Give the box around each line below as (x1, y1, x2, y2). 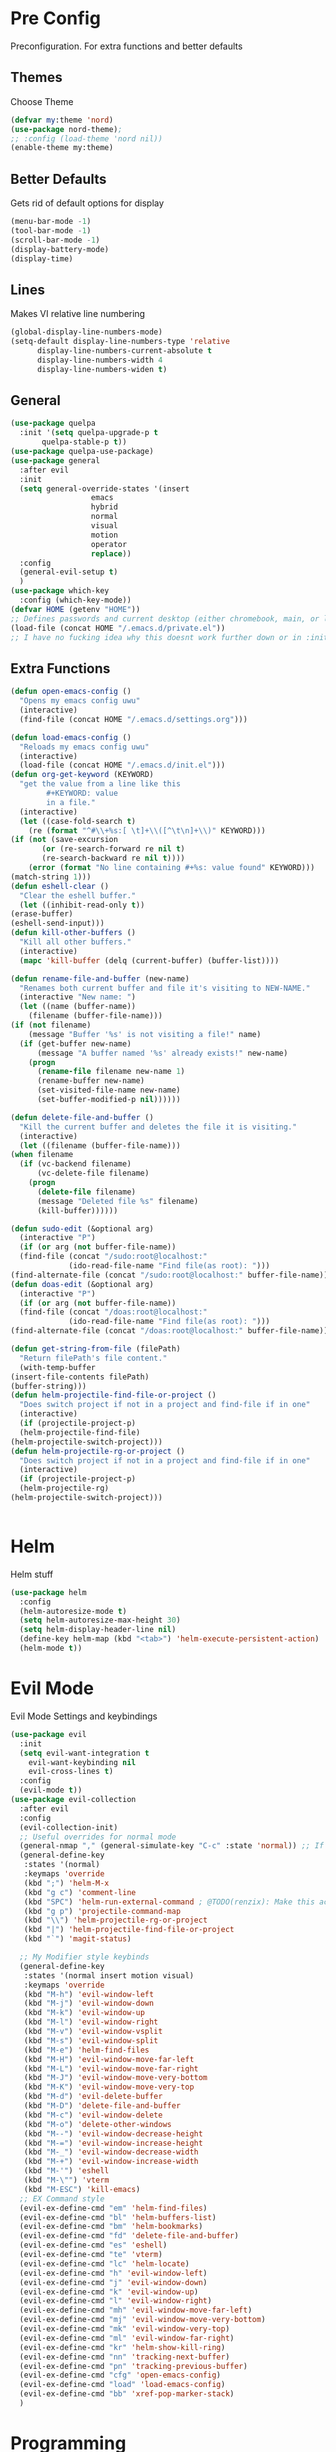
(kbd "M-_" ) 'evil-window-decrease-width (23, 2147, 199, 2157)
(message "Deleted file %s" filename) (36, 1196, 199, 1206)
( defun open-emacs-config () (10, 687, 132, 697)
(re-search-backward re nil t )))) (41, 853, 186, 864)
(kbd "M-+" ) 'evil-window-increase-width (23, 2157, 199, 2167)
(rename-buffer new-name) (36, 1076, 145, 1086)
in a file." (46, 797, 97, 807)
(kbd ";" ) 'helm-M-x (23, 1878, 110, 1888)
